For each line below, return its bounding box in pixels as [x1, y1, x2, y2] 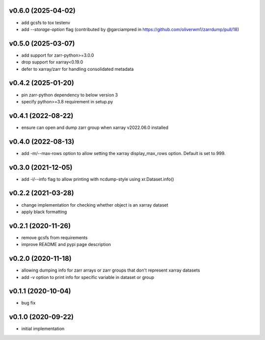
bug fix [21, 300, 36, 306]
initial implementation [21, 326, 65, 332]
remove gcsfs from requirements [21, 234, 88, 241]
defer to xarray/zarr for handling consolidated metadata [21, 66, 134, 72]
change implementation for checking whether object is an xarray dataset [21, 202, 169, 208]
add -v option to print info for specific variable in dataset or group [21, 274, 155, 280]
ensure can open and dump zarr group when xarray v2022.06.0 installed [21, 124, 169, 130]
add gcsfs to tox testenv [21, 20, 71, 26]
